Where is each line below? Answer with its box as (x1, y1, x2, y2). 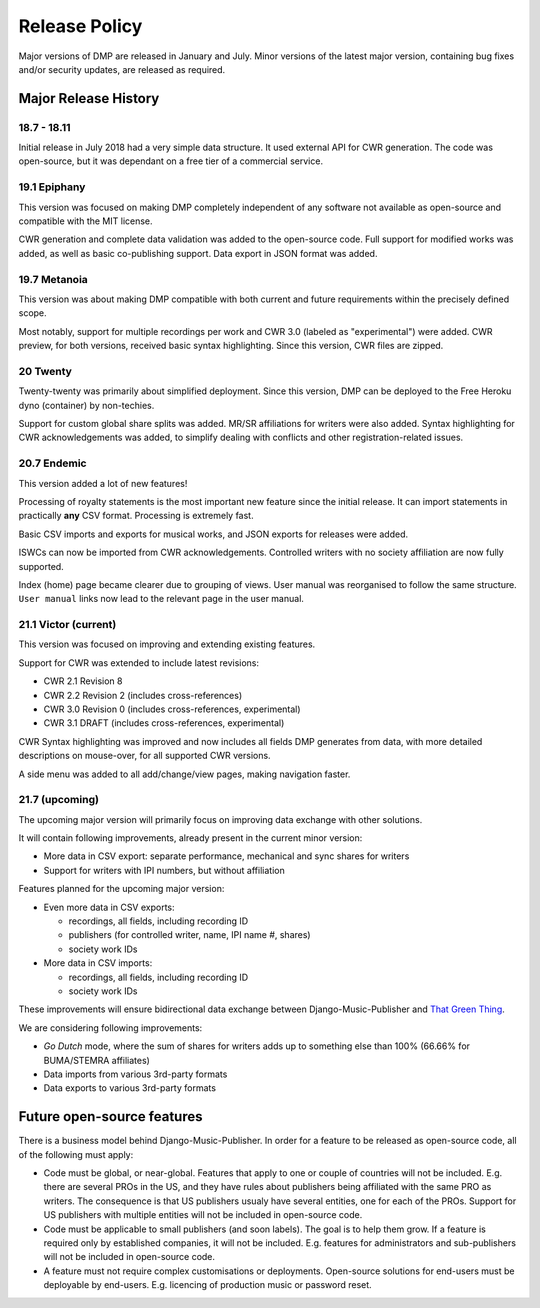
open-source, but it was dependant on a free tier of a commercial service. (18, 155, 324, 167)
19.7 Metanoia (18, 272, 89, 286)
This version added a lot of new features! (18, 477, 188, 489)
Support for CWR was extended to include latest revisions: (18, 656, 260, 669)
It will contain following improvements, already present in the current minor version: (18, 832, 363, 844)
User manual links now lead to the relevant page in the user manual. (18, 593, 305, 605)
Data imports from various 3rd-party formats (43, 1068, 228, 1080)
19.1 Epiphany (18, 180, 86, 194)
